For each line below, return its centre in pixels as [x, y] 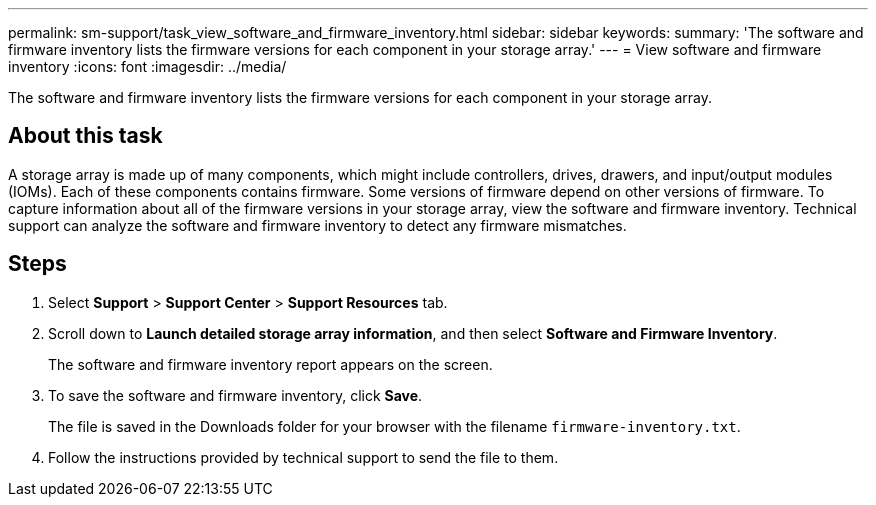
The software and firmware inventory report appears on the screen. [270, 364]
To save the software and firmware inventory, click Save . [235, 395]
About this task [85, 136]
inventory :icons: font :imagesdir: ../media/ [147, 66]
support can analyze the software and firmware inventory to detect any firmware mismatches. [317, 225]
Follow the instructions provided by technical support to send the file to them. [303, 457]
